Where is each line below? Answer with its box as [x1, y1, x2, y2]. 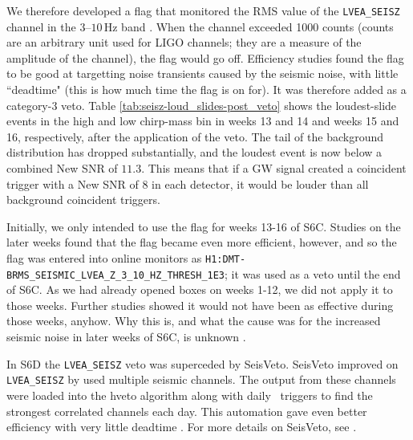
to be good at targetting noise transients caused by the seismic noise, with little [6, 65, 399, 82]
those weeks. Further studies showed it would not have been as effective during [6, 296, 394, 313]
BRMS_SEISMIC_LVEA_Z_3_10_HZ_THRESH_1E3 [6, 269, 225, 281]
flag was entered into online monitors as [6, 249, 202, 266]
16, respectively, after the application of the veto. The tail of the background [6, 128, 383, 145]
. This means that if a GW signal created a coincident [141, 160, 407, 176]
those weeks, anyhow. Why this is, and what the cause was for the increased [6, 312, 381, 329]
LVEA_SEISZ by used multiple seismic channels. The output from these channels [6, 371, 396, 388]
